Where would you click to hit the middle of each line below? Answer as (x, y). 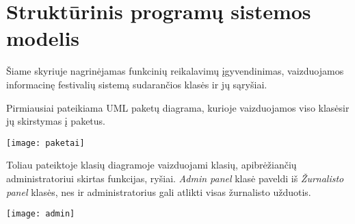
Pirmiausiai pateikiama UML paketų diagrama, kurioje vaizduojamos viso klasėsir (178, 107)
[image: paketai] (45, 143)
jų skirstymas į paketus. (56, 121)
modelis (43, 38)
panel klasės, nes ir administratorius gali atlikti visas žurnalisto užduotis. (159, 191)
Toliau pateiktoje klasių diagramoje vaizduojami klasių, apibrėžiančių (152, 165)
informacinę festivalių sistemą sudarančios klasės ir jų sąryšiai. (137, 84)
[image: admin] (41, 214)
